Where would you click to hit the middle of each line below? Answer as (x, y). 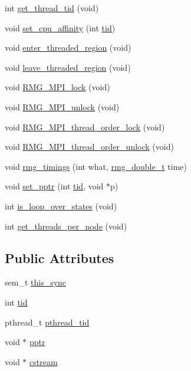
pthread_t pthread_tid (47, 322)
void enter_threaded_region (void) (68, 47)
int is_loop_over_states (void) (61, 206)
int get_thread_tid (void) (52, 8)
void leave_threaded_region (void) (68, 67)
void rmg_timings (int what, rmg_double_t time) (96, 166)
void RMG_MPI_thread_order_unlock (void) (89, 147)
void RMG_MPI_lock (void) (57, 87)
